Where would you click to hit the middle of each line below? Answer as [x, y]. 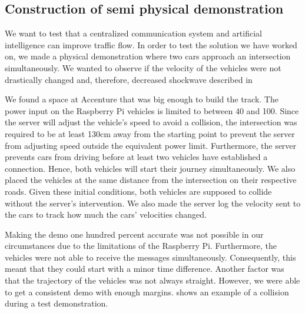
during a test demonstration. [57, 303]
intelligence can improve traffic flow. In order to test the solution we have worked [151, 44]
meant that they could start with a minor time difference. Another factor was [145, 269]
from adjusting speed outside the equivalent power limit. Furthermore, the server [151, 145]
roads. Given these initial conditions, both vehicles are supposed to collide [138, 191]
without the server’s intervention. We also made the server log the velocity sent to [153, 203]
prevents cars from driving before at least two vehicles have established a [136, 157]
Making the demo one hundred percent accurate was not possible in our [134, 234]
